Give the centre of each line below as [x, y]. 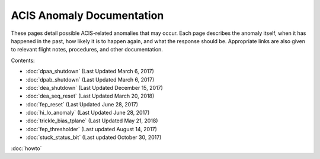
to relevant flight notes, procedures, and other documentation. [87, 50]
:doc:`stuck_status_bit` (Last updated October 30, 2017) [94, 137]
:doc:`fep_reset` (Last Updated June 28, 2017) [82, 104]
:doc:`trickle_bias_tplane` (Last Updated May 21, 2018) [92, 121]
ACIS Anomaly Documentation [87, 15]
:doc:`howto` [26, 148]
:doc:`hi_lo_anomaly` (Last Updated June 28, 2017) [88, 113]
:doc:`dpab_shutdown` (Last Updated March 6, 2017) [90, 79]
